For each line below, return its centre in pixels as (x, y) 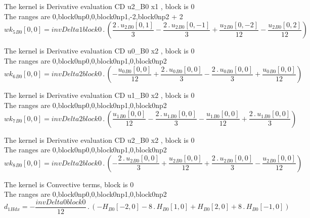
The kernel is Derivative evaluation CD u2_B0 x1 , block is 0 (99, 6)
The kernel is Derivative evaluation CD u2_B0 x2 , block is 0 (99, 140)
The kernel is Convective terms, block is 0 (69, 184)
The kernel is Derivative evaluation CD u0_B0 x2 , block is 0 (99, 51)
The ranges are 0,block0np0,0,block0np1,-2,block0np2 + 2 (94, 16)
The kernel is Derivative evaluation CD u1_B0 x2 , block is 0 (99, 95)
